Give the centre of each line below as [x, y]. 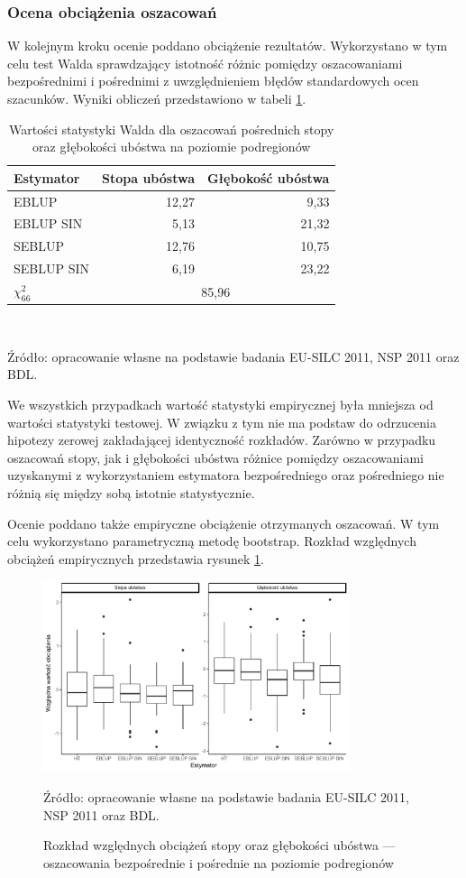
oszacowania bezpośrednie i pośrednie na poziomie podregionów [219, 862]
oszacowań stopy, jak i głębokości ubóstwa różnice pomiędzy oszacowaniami [216, 457]
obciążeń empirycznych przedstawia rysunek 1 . [136, 558]
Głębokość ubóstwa [268, 177]
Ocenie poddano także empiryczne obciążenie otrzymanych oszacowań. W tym [224, 523]
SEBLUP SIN [52, 268]
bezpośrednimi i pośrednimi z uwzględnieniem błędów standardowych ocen [213, 81]
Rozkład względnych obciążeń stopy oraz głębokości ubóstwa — [219, 845]
